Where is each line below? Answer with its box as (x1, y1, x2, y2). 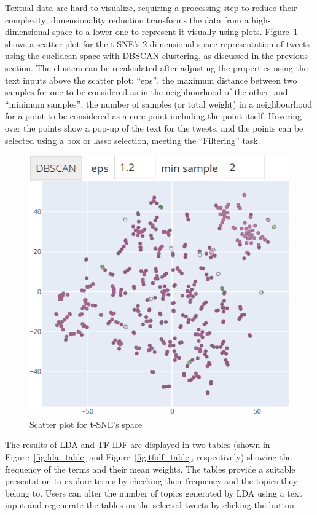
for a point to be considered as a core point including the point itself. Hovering (5, 109, 302, 122)
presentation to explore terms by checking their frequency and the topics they (5, 474, 298, 487)
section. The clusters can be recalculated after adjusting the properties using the (5, 61, 308, 74)
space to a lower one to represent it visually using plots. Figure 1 (52, 25, 298, 38)
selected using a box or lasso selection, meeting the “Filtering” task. (5, 133, 260, 146)
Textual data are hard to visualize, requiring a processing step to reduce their (5, 1, 297, 14)
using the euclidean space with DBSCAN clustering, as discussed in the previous (5, 49, 308, 62)
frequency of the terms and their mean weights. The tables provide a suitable (5, 462, 295, 475)
